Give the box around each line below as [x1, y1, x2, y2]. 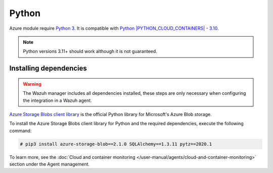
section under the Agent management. [9, 161, 90, 167]
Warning [23, 81, 41, 87]
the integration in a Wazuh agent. [23, 97, 92, 103]
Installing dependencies [9, 64, 87, 73]
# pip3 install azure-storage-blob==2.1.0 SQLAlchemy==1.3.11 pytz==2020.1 [20, 141, 212, 147]
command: [9, 128, 32, 134]
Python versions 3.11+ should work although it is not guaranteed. [23, 48, 158, 54]
